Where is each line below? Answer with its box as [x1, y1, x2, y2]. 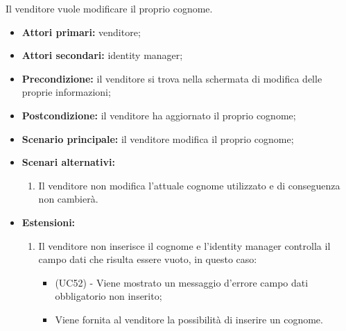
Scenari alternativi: [21, 155, 116, 169]
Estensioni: [21, 214, 76, 229]
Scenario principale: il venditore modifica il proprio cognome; [21, 131, 294, 146]
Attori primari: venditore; [21, 24, 141, 39]
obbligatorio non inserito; [55, 289, 162, 303]
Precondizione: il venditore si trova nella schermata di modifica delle [21, 71, 322, 85]
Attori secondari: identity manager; [21, 48, 183, 62]
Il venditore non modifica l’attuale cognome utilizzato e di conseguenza [38, 178, 340, 192]
